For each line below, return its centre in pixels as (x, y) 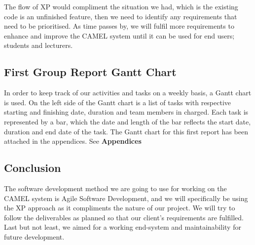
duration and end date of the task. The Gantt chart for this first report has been (126, 131)
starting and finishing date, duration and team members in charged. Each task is (126, 112)
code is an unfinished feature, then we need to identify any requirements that (121, 16)
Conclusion (33, 168)
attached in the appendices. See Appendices (73, 141)
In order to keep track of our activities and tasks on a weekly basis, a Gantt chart (128, 93)
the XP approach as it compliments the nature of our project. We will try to (120, 208)
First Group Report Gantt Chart (90, 72)
